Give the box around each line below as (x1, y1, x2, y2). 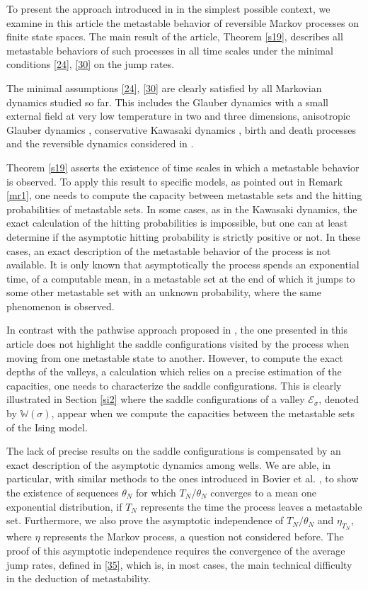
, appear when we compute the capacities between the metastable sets (51, 406, 355, 421)
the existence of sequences (6, 485, 119, 499)
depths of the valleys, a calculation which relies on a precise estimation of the (6, 364, 342, 379)
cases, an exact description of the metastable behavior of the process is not (6, 243, 331, 258)
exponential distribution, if (6, 499, 122, 514)
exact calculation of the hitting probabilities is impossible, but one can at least (6, 215, 348, 230)
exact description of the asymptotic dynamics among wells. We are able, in (6, 457, 331, 472)
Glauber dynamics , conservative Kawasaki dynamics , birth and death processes (6, 122, 356, 137)
